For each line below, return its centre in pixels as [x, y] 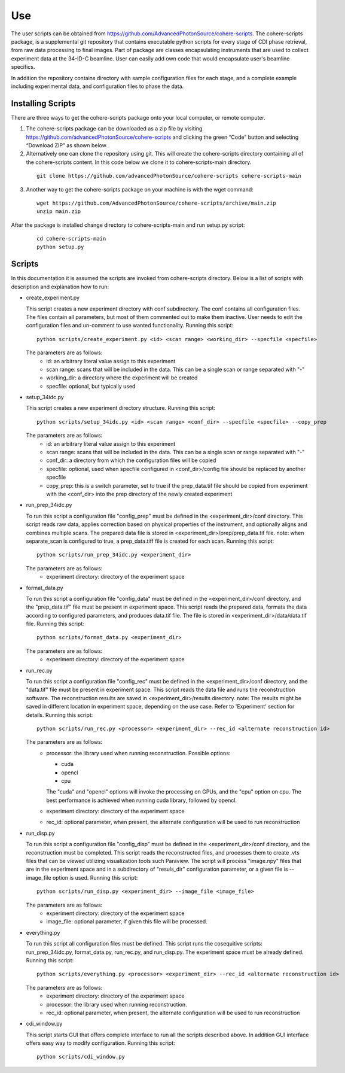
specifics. [23, 67]
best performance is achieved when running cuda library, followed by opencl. [142, 800]
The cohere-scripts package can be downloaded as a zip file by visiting [114, 129]
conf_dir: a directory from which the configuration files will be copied [131, 460]
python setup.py [60, 247]
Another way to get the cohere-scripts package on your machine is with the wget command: [140, 189]
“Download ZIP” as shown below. [67, 145]
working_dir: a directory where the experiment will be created [122, 378]
